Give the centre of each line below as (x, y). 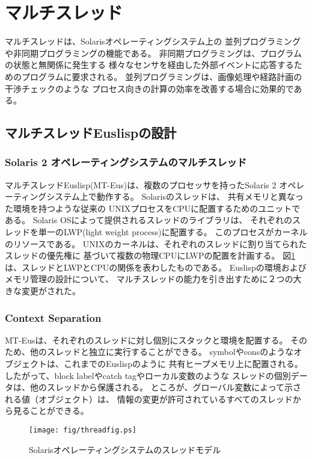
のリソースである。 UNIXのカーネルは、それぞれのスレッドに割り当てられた (156, 243)
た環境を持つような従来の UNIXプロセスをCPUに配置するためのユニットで (153, 208)
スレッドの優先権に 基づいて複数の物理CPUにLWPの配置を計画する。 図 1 (150, 255)
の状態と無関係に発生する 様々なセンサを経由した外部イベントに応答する (149, 65)
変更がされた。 (51, 291)
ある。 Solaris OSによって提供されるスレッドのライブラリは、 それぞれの (149, 220)
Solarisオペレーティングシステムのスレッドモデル (125, 449)
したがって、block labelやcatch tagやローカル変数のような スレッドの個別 (148, 375)
